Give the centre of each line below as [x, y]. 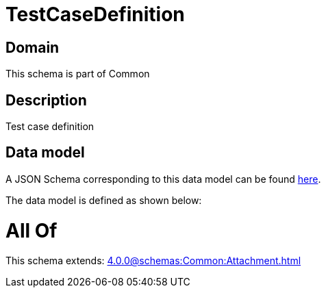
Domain [33, 47]
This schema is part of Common [78, 74]
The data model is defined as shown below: [104, 200]
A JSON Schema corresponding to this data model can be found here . [163, 179]
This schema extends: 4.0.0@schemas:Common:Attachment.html [153, 261]
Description [46, 100]
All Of [32, 230]
